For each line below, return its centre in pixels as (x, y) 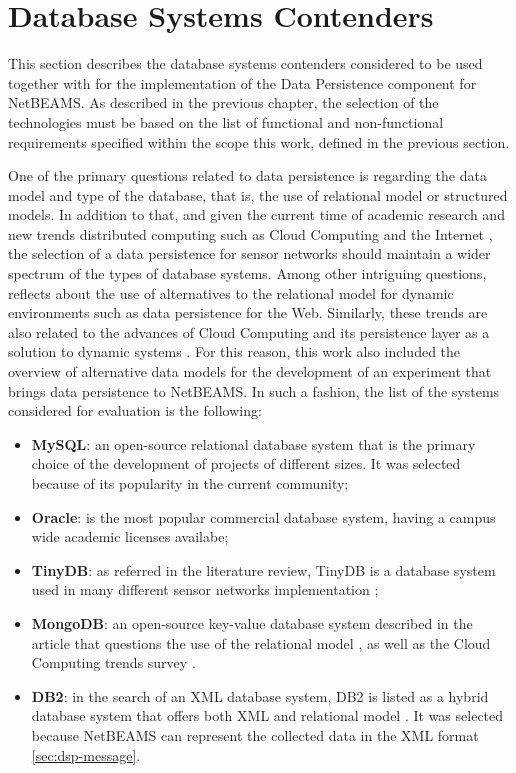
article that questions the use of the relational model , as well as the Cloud (261, 642)
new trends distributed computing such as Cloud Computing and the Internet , (250, 233)
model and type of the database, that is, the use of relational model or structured (258, 194)
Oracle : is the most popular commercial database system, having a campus (263, 516)
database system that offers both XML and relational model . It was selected (267, 715)
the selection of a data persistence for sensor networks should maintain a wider (249, 253)
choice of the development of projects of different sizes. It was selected (246, 463)
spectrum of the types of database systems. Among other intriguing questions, (247, 273)
